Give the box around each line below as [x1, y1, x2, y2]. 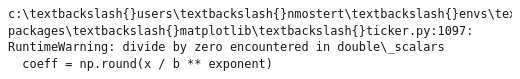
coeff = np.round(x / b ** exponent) [22, 56, 273, 71]
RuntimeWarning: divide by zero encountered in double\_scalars [8, 40, 445, 55]
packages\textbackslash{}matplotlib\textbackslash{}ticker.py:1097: [8, 23, 474, 38]
